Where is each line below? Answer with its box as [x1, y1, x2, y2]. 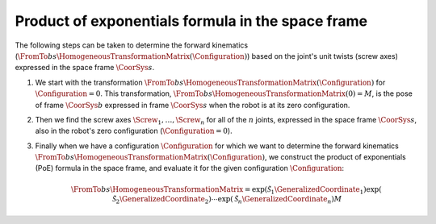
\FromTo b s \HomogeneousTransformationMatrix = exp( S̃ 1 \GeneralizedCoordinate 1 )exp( [70, 185, 383, 196]
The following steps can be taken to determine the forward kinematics [15, 40, 249, 50]
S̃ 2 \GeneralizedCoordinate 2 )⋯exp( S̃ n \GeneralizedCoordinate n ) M [111, 194, 342, 205]
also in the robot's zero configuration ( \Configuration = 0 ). [35, 126, 233, 136]
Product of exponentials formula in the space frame [15, 12, 367, 30]
